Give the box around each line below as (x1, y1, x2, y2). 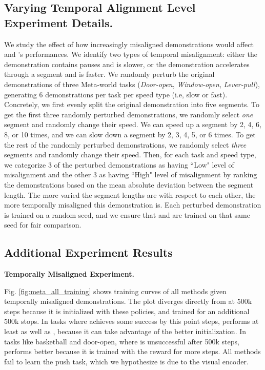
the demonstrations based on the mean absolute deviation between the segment (4, 179, 254, 190)
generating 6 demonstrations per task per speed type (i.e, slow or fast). (4, 89, 228, 99)
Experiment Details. (4, 14, 113, 30)
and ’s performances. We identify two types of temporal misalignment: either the (4, 49, 257, 59)
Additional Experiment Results (4, 244, 173, 260)
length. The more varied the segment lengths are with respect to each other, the (4, 189, 256, 200)
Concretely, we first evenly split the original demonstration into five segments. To (4, 99, 259, 110)
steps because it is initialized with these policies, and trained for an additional (4, 305, 250, 316)
